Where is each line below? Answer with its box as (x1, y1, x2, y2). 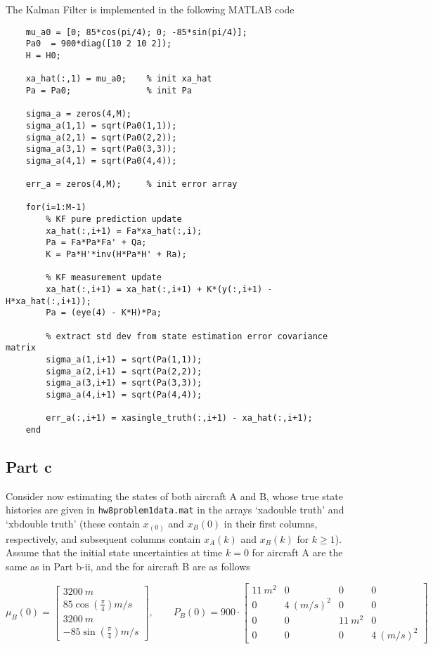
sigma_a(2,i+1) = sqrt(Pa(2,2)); (46, 366, 202, 376)
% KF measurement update (46, 273, 162, 283)
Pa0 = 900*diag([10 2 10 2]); (25, 39, 172, 49)
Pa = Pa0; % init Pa (25, 85, 192, 96)
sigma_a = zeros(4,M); (25, 109, 131, 119)
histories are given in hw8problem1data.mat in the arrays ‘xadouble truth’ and (6, 502, 344, 517)
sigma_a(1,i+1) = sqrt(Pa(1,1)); (46, 354, 202, 365)
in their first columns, (224, 516, 318, 531)
